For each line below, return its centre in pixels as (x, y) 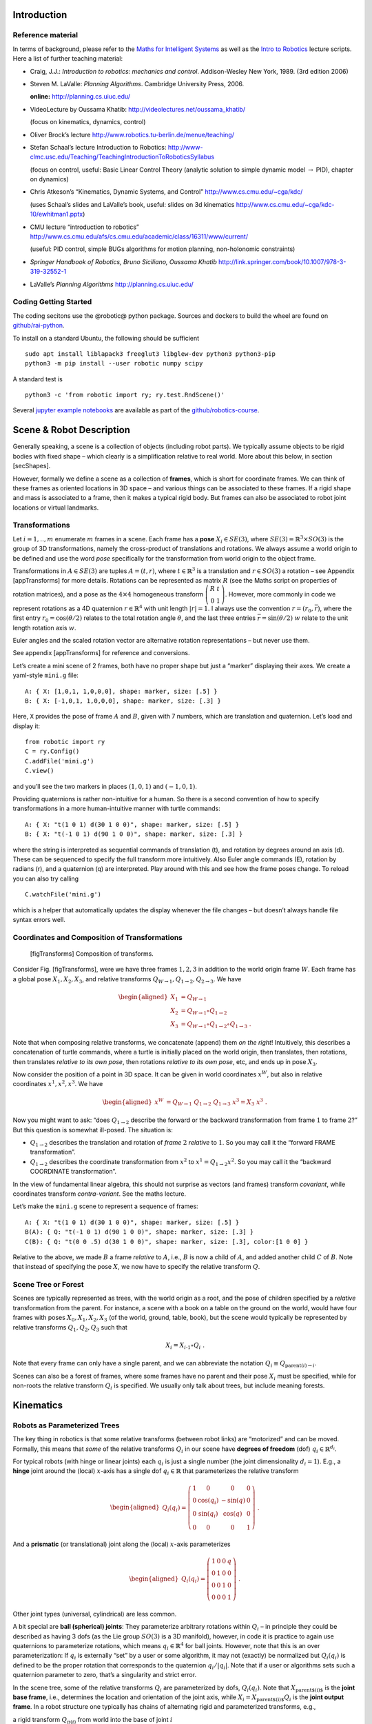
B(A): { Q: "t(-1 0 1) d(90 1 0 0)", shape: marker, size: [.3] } (139, 1232)
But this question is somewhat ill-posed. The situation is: (93, 1130)
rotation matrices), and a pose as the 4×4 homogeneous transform (108, 594)
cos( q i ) (208, 1501)
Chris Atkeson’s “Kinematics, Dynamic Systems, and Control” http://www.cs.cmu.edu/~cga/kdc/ (166, 192)
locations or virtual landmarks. (56, 508)
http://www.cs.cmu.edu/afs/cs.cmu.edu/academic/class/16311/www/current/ (139, 237)
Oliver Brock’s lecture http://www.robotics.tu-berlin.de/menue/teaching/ (132, 134)
